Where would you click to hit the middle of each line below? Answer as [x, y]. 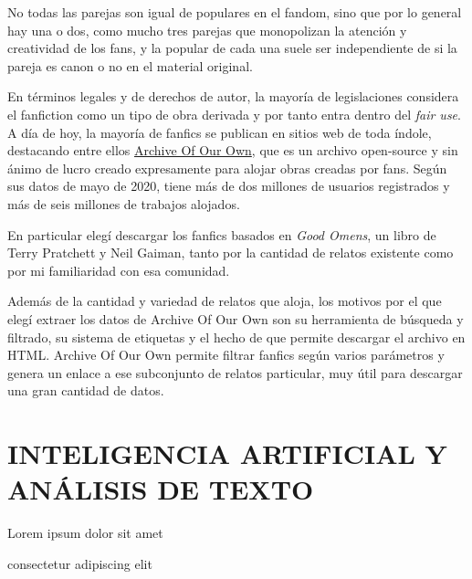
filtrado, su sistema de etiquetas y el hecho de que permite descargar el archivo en [236, 337]
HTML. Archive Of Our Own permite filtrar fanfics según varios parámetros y [226, 355]
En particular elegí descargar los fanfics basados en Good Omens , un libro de [222, 234]
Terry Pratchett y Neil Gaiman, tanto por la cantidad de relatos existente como [231, 253]
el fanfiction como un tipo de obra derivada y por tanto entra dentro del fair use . [234, 114]
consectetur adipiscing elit [80, 563]
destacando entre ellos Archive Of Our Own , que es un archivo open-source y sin [233, 150]
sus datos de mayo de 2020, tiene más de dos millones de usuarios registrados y [229, 186]
